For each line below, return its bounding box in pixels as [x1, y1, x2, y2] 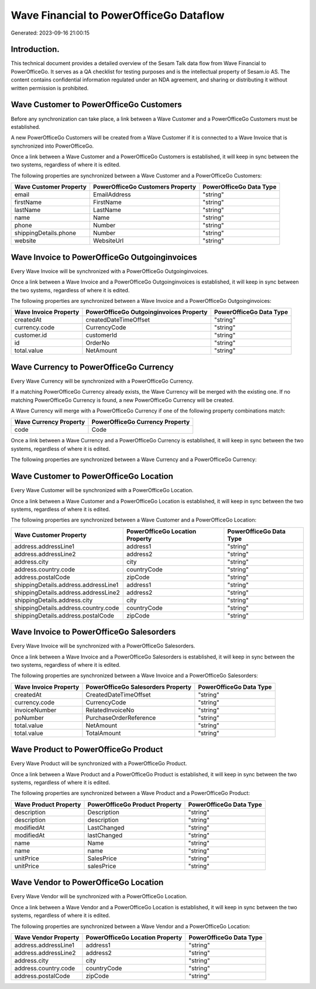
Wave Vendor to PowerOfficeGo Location [11, 878, 164, 888]
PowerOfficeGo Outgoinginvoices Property [85, 308, 208, 316]
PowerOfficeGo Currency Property [91, 418, 190, 426]
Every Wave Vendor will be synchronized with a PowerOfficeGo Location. [11, 893, 187, 900]
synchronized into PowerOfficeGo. [11, 142, 94, 149]
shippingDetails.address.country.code [14, 603, 119, 612]
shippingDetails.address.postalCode [14, 611, 114, 619]
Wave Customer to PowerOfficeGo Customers [11, 100, 183, 110]
